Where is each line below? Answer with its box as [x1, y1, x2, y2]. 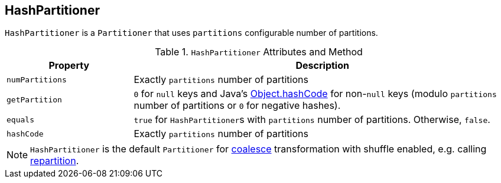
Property [48, 59, 90, 72]
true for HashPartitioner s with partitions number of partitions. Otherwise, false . [134, 114, 490, 126]
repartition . [30, 155, 79, 167]
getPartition [6, 95, 62, 104]
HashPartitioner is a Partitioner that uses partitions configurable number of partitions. [5, 28, 378, 38]
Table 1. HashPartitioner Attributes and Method [155, 46, 363, 58]
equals [6, 115, 34, 124]
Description [295, 59, 349, 72]
